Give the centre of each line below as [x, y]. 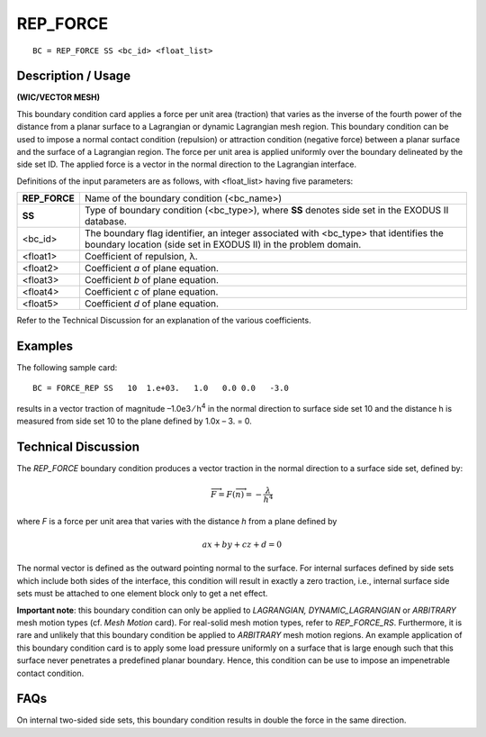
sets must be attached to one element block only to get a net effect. [142, 594]
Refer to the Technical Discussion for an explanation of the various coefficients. [164, 321]
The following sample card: [67, 368]
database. [106, 222]
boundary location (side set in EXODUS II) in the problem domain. [223, 245]
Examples [45, 346]
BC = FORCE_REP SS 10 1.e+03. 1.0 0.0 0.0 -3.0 [161, 388]
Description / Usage [73, 76]
